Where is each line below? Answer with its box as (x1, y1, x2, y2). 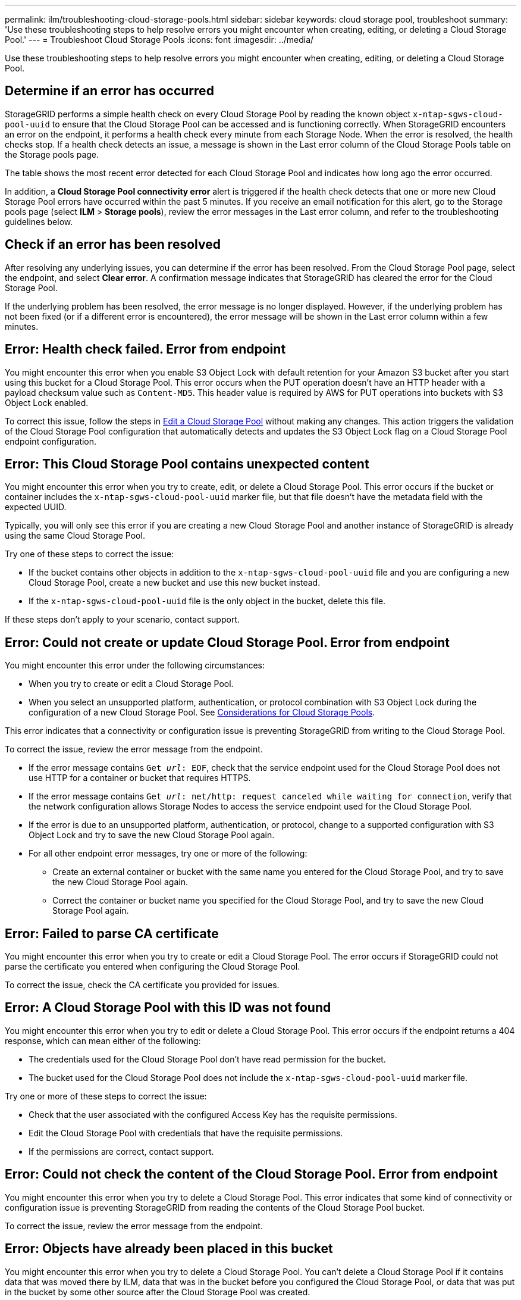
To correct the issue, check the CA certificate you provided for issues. (5, 980, 280, 990)
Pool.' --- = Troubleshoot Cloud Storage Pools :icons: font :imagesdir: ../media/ (5, 35, 314, 45)
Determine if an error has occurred (5, 83, 214, 99)
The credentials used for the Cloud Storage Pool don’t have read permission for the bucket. (29, 1054, 386, 1064)
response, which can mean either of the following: (5, 1035, 201, 1046)
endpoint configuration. (5, 436, 97, 446)
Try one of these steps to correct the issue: (5, 549, 174, 560)
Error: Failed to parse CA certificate (5, 926, 219, 941)
